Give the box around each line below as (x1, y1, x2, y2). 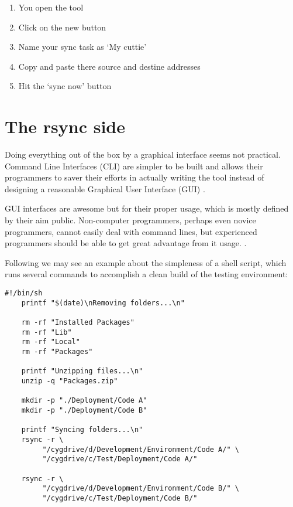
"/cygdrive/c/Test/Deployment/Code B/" (42, 494, 198, 502)
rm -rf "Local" (21, 338, 80, 346)
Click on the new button (18, 21, 106, 33)
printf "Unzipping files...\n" (21, 367, 143, 376)
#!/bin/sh (5, 289, 43, 298)
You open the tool (18, 1, 84, 13)
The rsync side (5, 114, 125, 138)
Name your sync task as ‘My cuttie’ (18, 40, 147, 53)
